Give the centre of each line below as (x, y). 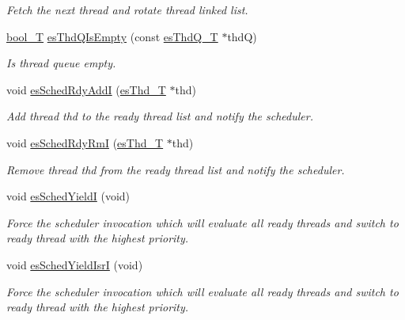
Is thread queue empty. (61, 63)
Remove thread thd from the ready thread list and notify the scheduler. (176, 169)
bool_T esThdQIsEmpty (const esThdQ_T (112, 36)
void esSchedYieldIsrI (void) (75, 264)
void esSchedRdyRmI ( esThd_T (85, 142)
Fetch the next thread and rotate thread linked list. (127, 10)
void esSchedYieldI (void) (68, 196)
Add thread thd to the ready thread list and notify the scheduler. (160, 116)
